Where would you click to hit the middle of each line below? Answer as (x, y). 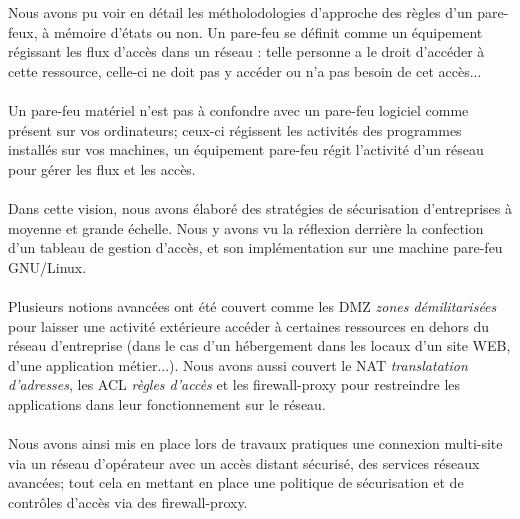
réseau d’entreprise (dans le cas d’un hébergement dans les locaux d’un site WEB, (259, 345)
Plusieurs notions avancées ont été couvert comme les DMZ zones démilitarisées (252, 305)
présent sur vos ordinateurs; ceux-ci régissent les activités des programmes (235, 129)
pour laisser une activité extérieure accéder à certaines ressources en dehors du (249, 325)
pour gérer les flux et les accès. (102, 168)
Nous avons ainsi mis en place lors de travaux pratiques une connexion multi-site (255, 443)
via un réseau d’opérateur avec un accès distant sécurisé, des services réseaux (244, 462)
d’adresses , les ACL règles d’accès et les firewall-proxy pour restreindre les (234, 384)
